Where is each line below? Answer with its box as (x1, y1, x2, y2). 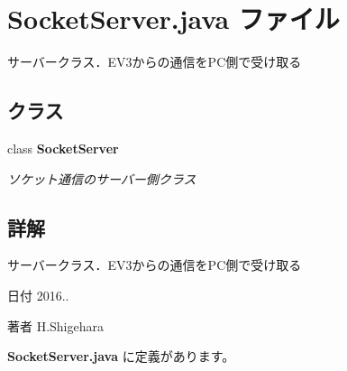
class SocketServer (7, 138, 119, 157)
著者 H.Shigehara (7, 316, 105, 335)
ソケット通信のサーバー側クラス (7, 169, 196, 188)
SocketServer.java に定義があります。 (7, 347, 235, 366)
